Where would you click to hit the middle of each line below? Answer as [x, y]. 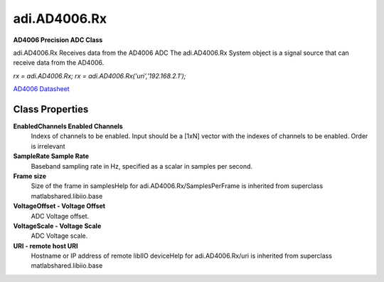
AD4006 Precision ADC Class [58, 40]
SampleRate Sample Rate [51, 156]
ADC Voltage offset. [60, 216]
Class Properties [51, 109]
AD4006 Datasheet [42, 89]
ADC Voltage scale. [59, 236]
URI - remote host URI [46, 246]
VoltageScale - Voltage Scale [57, 226]
